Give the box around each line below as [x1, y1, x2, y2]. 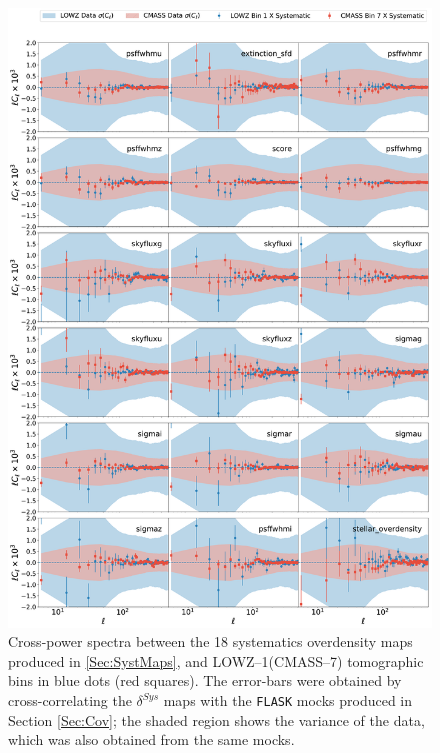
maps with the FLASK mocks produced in [163, 690, 413, 711]
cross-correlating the [8, 690, 132, 711]
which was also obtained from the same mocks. [8, 729, 295, 750]
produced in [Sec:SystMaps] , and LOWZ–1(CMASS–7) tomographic [8, 650, 424, 671]
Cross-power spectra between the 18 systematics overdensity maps [8, 631, 413, 652]
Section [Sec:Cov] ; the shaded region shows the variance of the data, [8, 709, 425, 730]
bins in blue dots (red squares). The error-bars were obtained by [8, 670, 402, 691]
